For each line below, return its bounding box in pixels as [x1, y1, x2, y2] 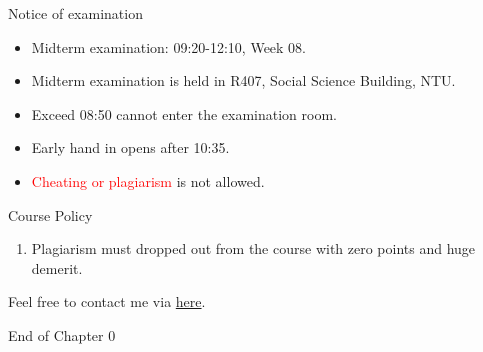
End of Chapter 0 [8, 324, 116, 345]
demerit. [31, 257, 83, 278]
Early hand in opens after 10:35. [31, 137, 230, 158]
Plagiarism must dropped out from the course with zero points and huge [31, 238, 476, 259]
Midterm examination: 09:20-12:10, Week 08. [31, 36, 307, 57]
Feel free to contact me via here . [8, 291, 206, 312]
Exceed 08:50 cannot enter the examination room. [31, 103, 337, 124]
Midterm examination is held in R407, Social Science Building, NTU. [31, 70, 456, 91]
